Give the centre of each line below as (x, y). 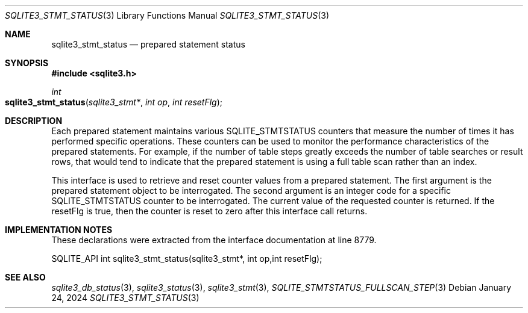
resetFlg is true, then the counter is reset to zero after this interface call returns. (209, 211)
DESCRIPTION (34, 121)
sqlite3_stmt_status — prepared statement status (148, 44)
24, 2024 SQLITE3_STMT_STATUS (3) (125, 298)
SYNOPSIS (27, 63)
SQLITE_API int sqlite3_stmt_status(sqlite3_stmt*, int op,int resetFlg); (187, 259)
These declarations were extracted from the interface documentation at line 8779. (214, 240)
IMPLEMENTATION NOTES (59, 230)
